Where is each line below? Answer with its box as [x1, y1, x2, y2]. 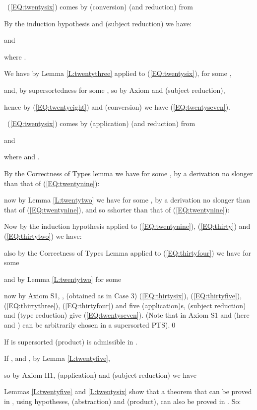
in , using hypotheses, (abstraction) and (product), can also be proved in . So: [4, 396, 241, 407]
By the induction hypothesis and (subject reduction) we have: [4, 18, 192, 28]
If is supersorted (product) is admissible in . [4, 336, 137, 346]
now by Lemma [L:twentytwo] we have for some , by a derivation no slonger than [4, 195, 251, 205]
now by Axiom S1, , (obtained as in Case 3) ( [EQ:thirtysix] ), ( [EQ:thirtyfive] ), [4, 290, 242, 301]
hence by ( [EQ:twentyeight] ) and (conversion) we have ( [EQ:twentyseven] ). [4, 101, 230, 112]
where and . [4, 151, 40, 162]
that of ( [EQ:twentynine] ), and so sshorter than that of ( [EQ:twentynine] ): [4, 204, 230, 214]
